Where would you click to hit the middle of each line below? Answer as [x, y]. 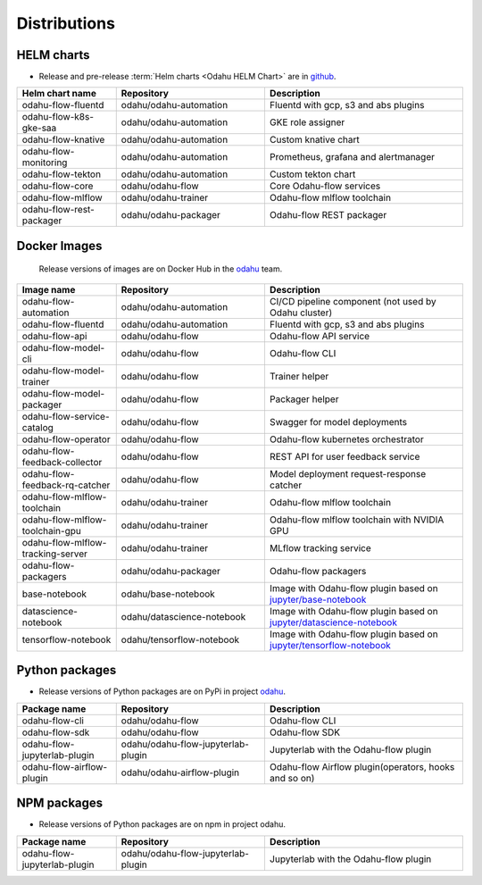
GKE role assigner [307, 122]
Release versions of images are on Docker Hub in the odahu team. [161, 269]
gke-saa [39, 128]
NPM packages [60, 803]
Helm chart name [59, 94]
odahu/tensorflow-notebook [180, 639]
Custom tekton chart [312, 174]
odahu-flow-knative [63, 140]
